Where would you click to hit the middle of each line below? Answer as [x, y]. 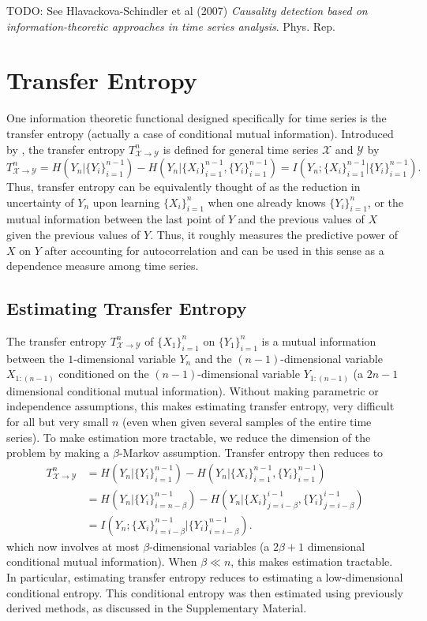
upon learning [126, 202]
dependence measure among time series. [103, 266]
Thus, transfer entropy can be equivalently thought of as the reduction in [184, 186]
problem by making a [58, 453]
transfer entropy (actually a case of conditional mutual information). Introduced [200, 133]
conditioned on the [104, 374]
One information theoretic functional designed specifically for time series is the [197, 118]
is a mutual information [319, 340]
